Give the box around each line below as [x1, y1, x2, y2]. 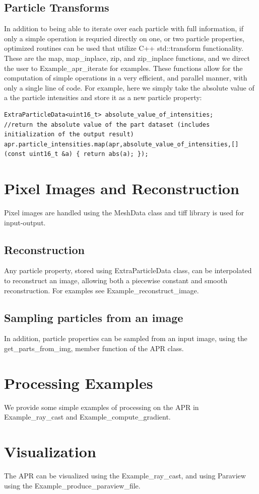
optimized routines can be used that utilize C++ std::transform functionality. [4, 43, 243, 53]
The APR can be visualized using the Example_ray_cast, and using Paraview [4, 470, 246, 481]
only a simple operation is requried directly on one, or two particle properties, [4, 33, 244, 43]
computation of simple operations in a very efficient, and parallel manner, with [4, 72, 247, 83]
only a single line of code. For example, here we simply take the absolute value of [4, 82, 254, 93]
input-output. [4, 217, 46, 227]
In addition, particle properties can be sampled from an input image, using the [4, 333, 247, 344]
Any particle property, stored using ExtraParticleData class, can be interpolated [4, 265, 252, 276]
